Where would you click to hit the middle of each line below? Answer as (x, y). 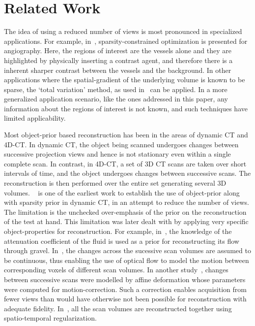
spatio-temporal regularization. (50, 318)
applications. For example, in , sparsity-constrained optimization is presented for (126, 41)
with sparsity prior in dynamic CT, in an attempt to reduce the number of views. (127, 202)
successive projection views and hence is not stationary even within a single (117, 154)
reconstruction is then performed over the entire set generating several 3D (115, 183)
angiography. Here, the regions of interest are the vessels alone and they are (118, 50)
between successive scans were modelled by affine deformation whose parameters (125, 279)
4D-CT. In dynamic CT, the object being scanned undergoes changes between (121, 144)
